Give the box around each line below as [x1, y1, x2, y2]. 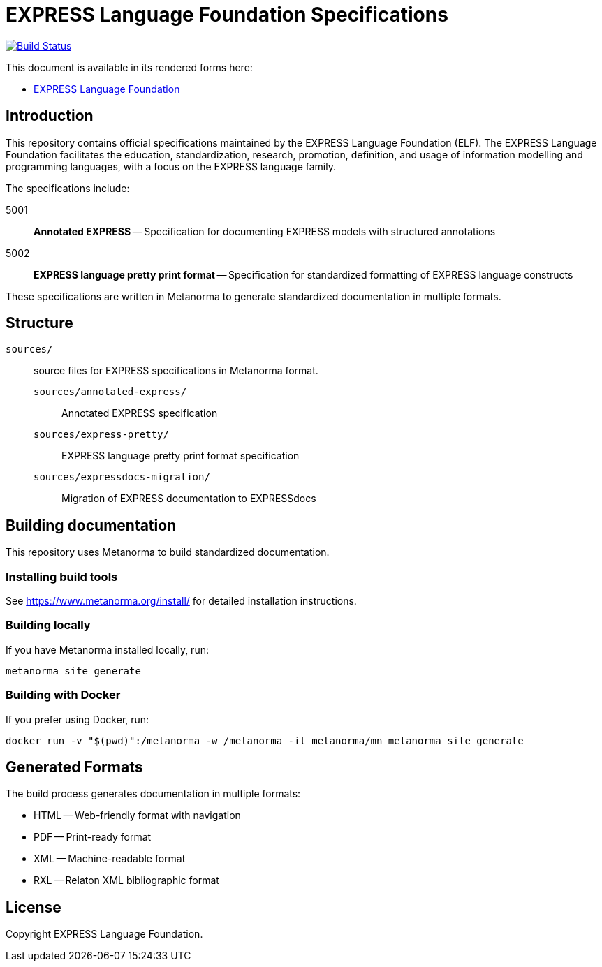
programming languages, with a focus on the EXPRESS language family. [6, 160, 336, 172]
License [6, 898, 61, 916]
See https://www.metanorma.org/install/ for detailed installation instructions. [6, 595, 357, 607]
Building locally [6, 618, 91, 633]
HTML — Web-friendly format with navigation [34, 809, 241, 822]
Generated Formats [6, 758, 143, 776]
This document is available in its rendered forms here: [6, 61, 253, 73]
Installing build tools [6, 569, 118, 584]
